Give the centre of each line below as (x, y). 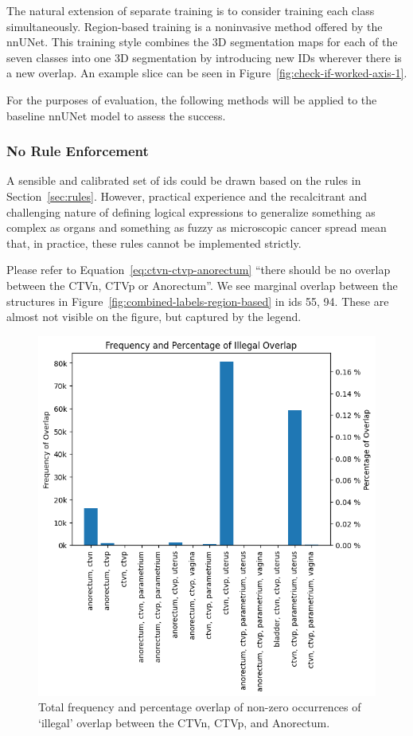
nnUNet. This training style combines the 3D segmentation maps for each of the (202, 42)
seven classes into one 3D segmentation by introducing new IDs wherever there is (204, 57)
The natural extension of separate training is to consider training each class (191, 10)
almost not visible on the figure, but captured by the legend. (154, 317)
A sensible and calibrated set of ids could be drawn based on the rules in (184, 180)
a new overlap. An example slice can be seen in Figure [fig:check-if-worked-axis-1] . (207, 73)
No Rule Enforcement (78, 151)
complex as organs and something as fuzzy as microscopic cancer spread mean (197, 227)
